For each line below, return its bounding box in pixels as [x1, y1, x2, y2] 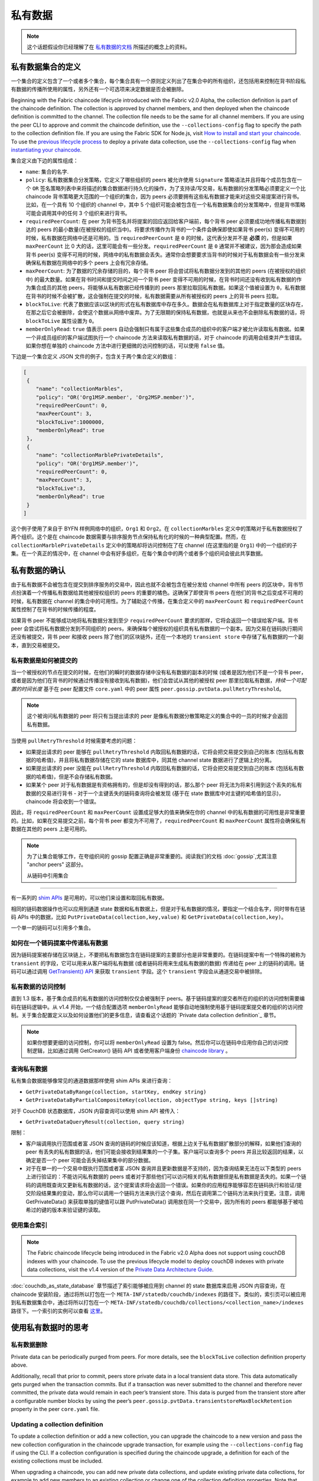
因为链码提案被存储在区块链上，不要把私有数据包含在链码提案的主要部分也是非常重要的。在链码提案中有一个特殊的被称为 [11, 951, 306, 959]
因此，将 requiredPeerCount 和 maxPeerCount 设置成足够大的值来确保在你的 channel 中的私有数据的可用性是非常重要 [11, 809, 305, 816]
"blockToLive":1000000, [35, 418, 105, 425]
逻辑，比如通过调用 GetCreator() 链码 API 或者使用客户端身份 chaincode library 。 [31, 1047, 231, 1054]
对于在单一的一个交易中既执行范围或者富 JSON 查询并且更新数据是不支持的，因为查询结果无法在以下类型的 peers [25, 1165, 301, 1172]
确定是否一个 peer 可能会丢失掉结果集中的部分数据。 [25, 1156, 154, 1163]
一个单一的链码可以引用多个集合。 [11, 924, 94, 931]
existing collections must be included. [11, 1457, 103, 1464]
